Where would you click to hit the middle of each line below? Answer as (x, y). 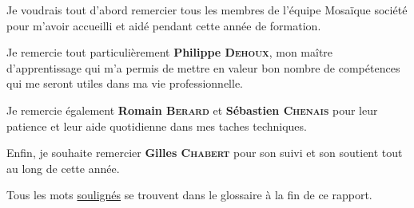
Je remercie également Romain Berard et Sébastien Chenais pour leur (192, 110)
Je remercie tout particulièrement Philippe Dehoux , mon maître (170, 52)
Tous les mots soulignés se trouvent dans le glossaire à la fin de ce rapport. (189, 195)
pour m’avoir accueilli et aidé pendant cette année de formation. (164, 25)
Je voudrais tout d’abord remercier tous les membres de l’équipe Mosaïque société (207, 10)
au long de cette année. (63, 168)
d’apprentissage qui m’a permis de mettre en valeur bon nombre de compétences (203, 67)
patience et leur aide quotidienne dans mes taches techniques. (157, 126)
